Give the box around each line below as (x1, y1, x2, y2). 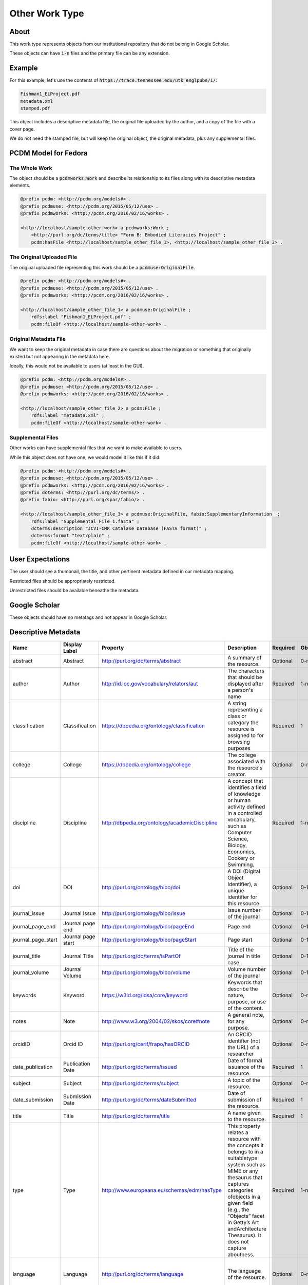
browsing (227, 738, 250, 745)
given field (227, 1199, 253, 1206)
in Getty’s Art (227, 1219, 259, 1226)
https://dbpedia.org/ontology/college (102, 761, 191, 768)
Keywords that (227, 979, 263, 986)
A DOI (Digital (227, 868, 260, 875)
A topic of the (227, 1076, 260, 1084)
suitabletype (227, 1154, 258, 1162)
